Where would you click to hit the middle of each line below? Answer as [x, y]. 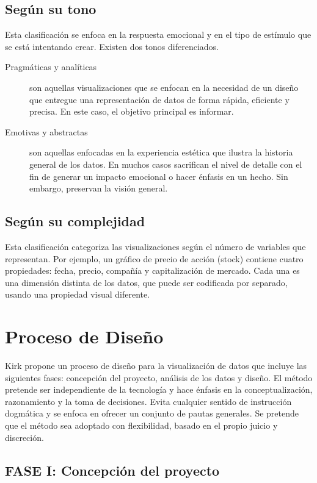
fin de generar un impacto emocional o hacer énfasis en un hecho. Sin [159, 176]
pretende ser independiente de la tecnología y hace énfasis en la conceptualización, [159, 389]
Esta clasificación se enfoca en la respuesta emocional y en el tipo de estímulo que [158, 34]
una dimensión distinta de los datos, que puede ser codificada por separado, [146, 282]
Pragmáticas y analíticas [51, 67]
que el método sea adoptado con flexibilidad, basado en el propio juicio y [141, 425]
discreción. [24, 437]
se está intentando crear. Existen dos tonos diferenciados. [112, 46]
